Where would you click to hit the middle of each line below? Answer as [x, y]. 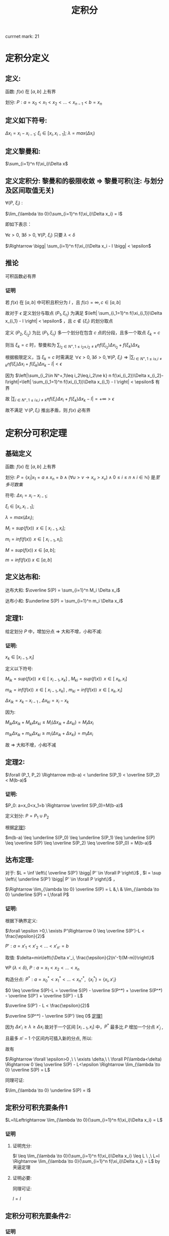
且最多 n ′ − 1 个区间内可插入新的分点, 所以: [49, 1038]
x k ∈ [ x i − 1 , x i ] [20, 657]
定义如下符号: [26, 121]
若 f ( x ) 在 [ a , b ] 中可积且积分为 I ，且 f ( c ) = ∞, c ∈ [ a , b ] [63, 302]
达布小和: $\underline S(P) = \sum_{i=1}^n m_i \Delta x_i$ [64, 601]
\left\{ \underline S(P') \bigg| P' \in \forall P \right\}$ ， [61, 879]
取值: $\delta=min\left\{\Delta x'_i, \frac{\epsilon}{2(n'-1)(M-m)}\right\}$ [80, 957]
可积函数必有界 [21, 276]
